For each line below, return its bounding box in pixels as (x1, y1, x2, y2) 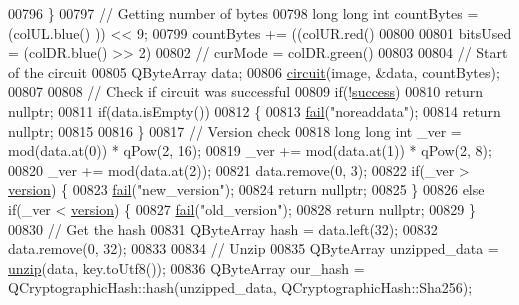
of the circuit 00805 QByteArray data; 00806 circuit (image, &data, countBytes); (8, 61, 500, 82)
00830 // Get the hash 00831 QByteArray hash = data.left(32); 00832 (8, 218, 438, 239)
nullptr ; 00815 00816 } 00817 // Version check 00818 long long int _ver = (8, 120, 462, 141)
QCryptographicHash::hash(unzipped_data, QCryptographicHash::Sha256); (8, 277, 473, 298)
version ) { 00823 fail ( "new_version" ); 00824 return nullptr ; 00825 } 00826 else (8, 179, 485, 200)
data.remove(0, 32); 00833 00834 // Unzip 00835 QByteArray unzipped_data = (8, 238, 499, 259)
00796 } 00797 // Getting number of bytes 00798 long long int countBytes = (8, 3, 479, 23)
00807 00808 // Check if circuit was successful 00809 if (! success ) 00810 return (8, 81, 484, 102)
